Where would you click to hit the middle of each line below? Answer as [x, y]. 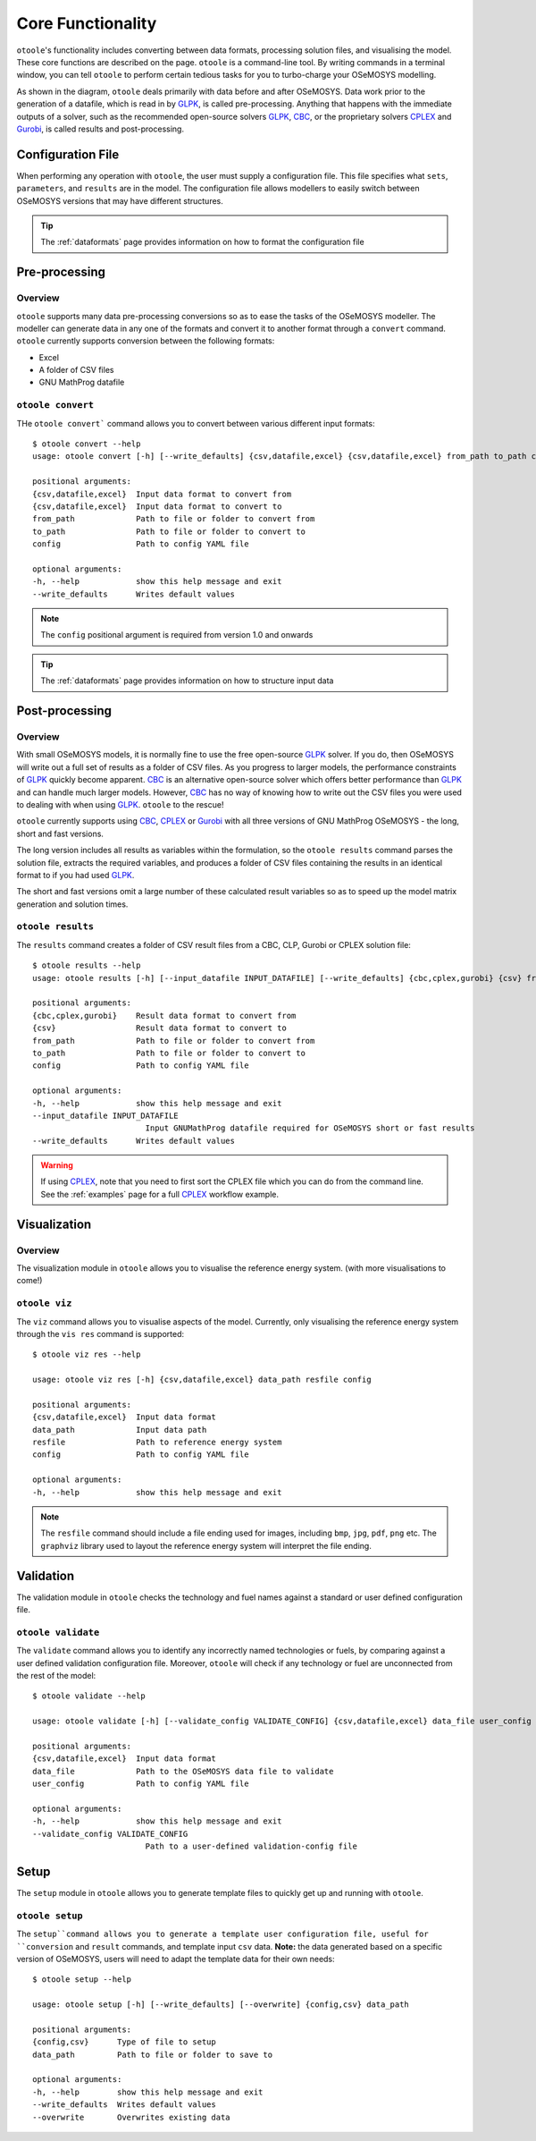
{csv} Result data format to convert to [160, 1028]
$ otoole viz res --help [87, 1354]
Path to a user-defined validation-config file [251, 1846]
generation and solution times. [72, 904]
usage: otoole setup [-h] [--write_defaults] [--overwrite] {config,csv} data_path [221, 2005]
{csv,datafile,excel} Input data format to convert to [157, 506]
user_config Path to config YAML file [141, 1784]
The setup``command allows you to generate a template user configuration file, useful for [222, 1934]
